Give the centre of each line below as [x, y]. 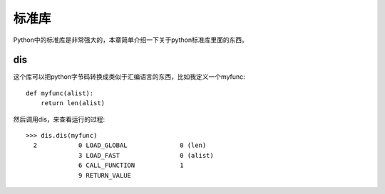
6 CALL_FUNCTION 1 [132, 166]
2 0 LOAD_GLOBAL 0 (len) [120, 145]
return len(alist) [73, 103]
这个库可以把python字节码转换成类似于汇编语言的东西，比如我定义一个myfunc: [129, 77]
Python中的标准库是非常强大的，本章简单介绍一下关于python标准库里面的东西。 [131, 40]
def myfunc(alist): [60, 93]
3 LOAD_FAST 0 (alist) [146, 155]
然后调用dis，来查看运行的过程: [59, 119]
